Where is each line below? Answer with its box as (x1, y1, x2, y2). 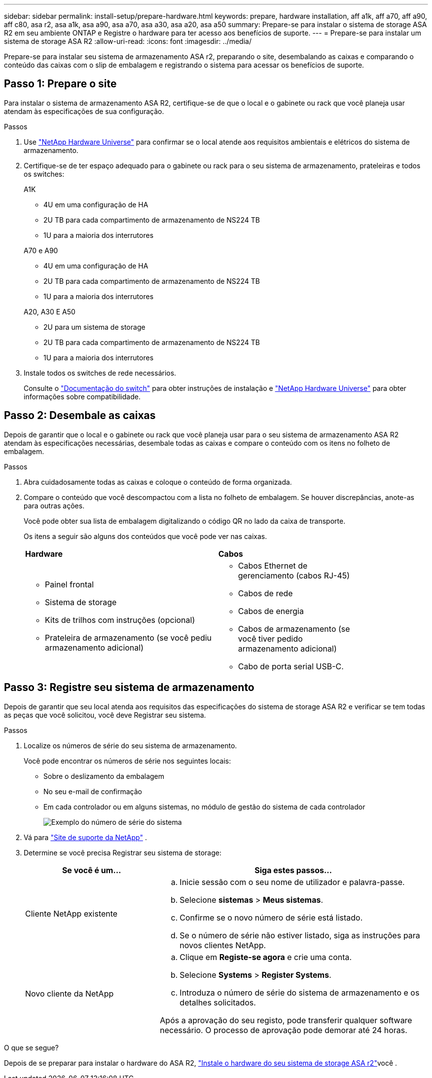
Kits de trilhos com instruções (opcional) (45, 615, 195, 625)
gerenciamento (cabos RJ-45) (238, 570, 350, 580)
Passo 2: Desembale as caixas (4, 409, 156, 422)
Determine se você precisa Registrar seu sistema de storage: (24, 848, 221, 857)
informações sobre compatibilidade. (24, 392, 141, 401)
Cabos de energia (238, 606, 304, 616)
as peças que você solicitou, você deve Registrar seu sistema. (4, 710, 206, 719)
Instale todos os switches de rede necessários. (24, 368, 177, 377)
